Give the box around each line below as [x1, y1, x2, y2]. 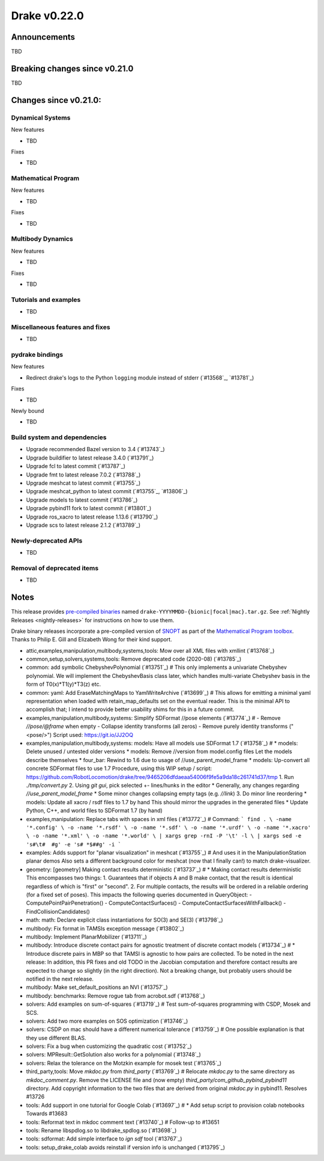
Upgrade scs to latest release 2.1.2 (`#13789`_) [26, 521, 141, 529]
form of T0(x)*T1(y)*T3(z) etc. [26, 680, 101, 688]
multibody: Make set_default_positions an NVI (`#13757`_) [26, 984, 168, 991]
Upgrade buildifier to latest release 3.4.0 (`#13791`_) [26, 454, 154, 461]
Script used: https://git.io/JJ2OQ [53, 731, 133, 738]
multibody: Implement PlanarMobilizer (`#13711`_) [26, 933, 147, 940]
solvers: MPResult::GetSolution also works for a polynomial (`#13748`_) [26, 1051, 201, 1058]
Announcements [11, 32, 75, 42]
